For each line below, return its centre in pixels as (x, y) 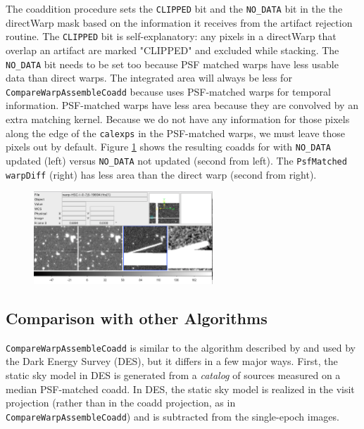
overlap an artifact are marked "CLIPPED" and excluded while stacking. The (172, 50)
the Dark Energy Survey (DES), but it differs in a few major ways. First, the (172, 361)
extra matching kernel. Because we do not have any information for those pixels (178, 119)
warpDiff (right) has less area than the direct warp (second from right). (161, 174)
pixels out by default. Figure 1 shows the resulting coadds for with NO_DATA (168, 147)
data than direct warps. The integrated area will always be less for (149, 78)
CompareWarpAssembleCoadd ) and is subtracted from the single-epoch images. (172, 416)
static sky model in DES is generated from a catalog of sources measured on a (173, 374)
